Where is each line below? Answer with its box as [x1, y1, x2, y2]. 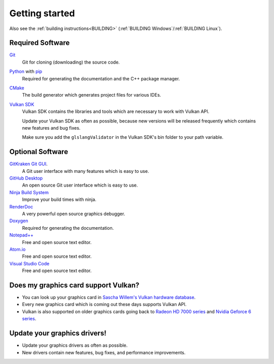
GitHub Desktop [9, 175, 43, 181]
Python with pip [9, 69, 43, 75]
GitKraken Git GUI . [9, 161, 48, 167]
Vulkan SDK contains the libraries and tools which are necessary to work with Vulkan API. [22, 108, 210, 114]
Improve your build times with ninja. [22, 196, 96, 203]
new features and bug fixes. [22, 125, 81, 131]
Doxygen [9, 218, 28, 224]
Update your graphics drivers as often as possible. [22, 342, 128, 348]
